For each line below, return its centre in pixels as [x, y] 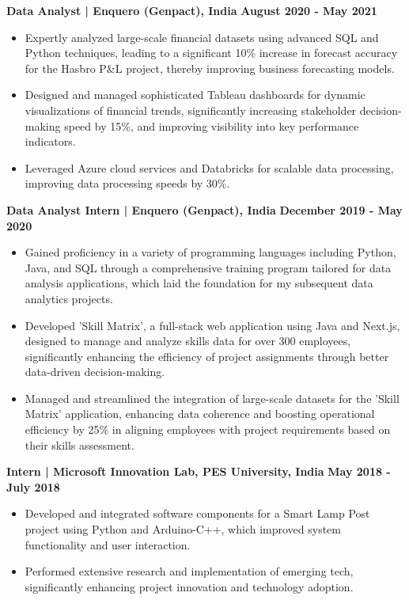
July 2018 [33, 486]
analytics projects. [69, 298]
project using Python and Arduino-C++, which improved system [183, 529]
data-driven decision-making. [95, 372]
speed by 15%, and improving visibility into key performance [212, 125]
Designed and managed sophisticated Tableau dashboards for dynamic [195, 95]
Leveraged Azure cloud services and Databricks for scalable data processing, [209, 167]
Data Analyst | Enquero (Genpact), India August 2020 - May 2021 [192, 10]
